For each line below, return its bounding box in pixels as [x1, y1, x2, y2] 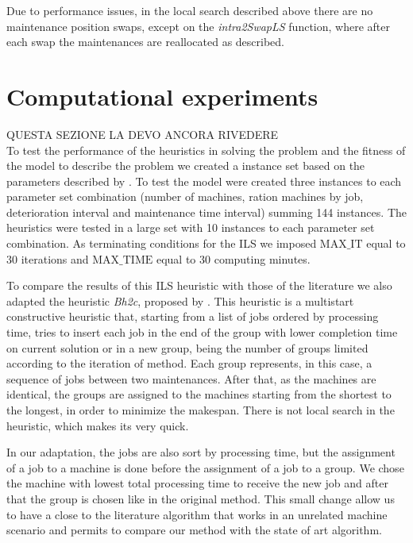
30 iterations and [6, 250, 89, 267]
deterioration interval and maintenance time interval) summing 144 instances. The [6, 203, 407, 220]
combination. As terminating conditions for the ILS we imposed [6, 235, 317, 252]
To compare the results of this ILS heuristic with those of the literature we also [6, 277, 392, 294]
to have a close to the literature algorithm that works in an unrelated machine [6, 506, 388, 522]
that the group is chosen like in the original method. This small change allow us [6, 490, 395, 506]
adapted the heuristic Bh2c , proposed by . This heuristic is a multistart [6, 292, 354, 309]
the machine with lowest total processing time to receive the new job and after [6, 475, 388, 491]
